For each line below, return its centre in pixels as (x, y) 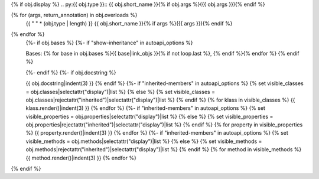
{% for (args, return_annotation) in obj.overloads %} (74, 15)
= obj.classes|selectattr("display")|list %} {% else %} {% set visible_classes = (121, 92)
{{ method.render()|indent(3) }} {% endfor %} (81, 158)
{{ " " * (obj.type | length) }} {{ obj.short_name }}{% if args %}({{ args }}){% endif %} (129, 23)
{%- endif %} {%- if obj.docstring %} (71, 72)
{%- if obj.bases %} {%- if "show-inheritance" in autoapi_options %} (109, 43)
